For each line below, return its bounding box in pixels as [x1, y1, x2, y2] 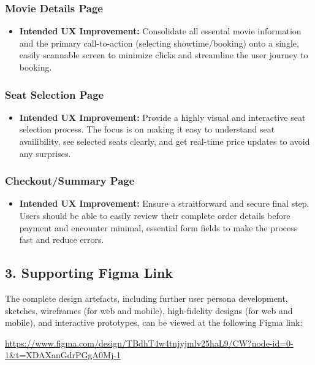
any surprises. [19, 147, 71, 159]
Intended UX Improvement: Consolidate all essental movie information [19, 25, 302, 37]
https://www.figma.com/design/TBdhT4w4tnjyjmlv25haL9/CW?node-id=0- [5, 336, 294, 349]
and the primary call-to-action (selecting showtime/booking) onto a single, [19, 36, 299, 49]
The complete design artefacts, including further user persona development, [5, 291, 288, 304]
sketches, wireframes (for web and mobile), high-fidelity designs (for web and [5, 304, 293, 317]
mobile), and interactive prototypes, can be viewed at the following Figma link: [5, 316, 303, 329]
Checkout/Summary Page [5, 173, 135, 188]
